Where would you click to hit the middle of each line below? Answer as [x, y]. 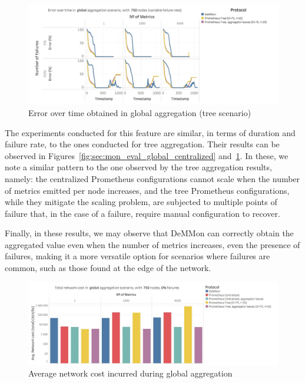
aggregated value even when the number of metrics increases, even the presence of [152, 244]
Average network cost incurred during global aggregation [130, 373]
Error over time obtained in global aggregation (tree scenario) [140, 112]
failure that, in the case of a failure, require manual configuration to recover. [142, 213]
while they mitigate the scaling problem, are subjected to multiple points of [141, 202]
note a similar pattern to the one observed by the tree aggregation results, [138, 167]
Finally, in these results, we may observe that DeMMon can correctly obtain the [149, 233]
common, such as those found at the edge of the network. [108, 268]
